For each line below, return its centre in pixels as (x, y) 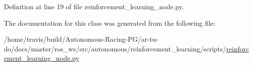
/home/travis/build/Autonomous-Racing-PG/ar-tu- (81, 39)
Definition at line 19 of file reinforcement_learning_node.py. (94, 6)
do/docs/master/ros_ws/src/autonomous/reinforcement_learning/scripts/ (115, 48)
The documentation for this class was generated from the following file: (110, 23)
